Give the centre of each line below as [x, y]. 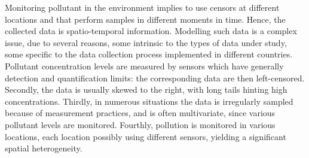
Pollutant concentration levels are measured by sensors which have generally [144, 66]
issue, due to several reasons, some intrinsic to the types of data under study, [146, 42]
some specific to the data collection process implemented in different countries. [149, 54]
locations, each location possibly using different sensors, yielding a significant [146, 136]
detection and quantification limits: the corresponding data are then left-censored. [155, 78]
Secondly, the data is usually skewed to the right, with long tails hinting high [146, 89]
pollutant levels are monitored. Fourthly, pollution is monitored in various [140, 124]
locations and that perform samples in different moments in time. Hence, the [145, 19]
